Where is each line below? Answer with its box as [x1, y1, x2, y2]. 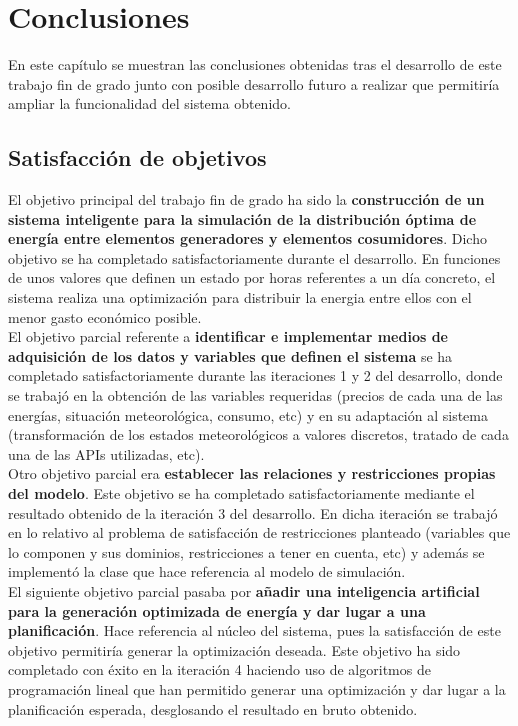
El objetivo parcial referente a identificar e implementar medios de [8, 326, 448, 347]
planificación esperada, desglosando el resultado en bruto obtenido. [8, 698, 418, 719]
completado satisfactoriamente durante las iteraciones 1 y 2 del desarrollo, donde [8, 365, 503, 386]
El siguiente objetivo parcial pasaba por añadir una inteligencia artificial [8, 580, 480, 601]
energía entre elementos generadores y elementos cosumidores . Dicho [8, 228, 487, 249]
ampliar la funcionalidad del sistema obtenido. [8, 93, 291, 114]
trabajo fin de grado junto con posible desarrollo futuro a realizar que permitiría [8, 73, 500, 94]
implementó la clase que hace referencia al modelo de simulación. [8, 561, 406, 582]
